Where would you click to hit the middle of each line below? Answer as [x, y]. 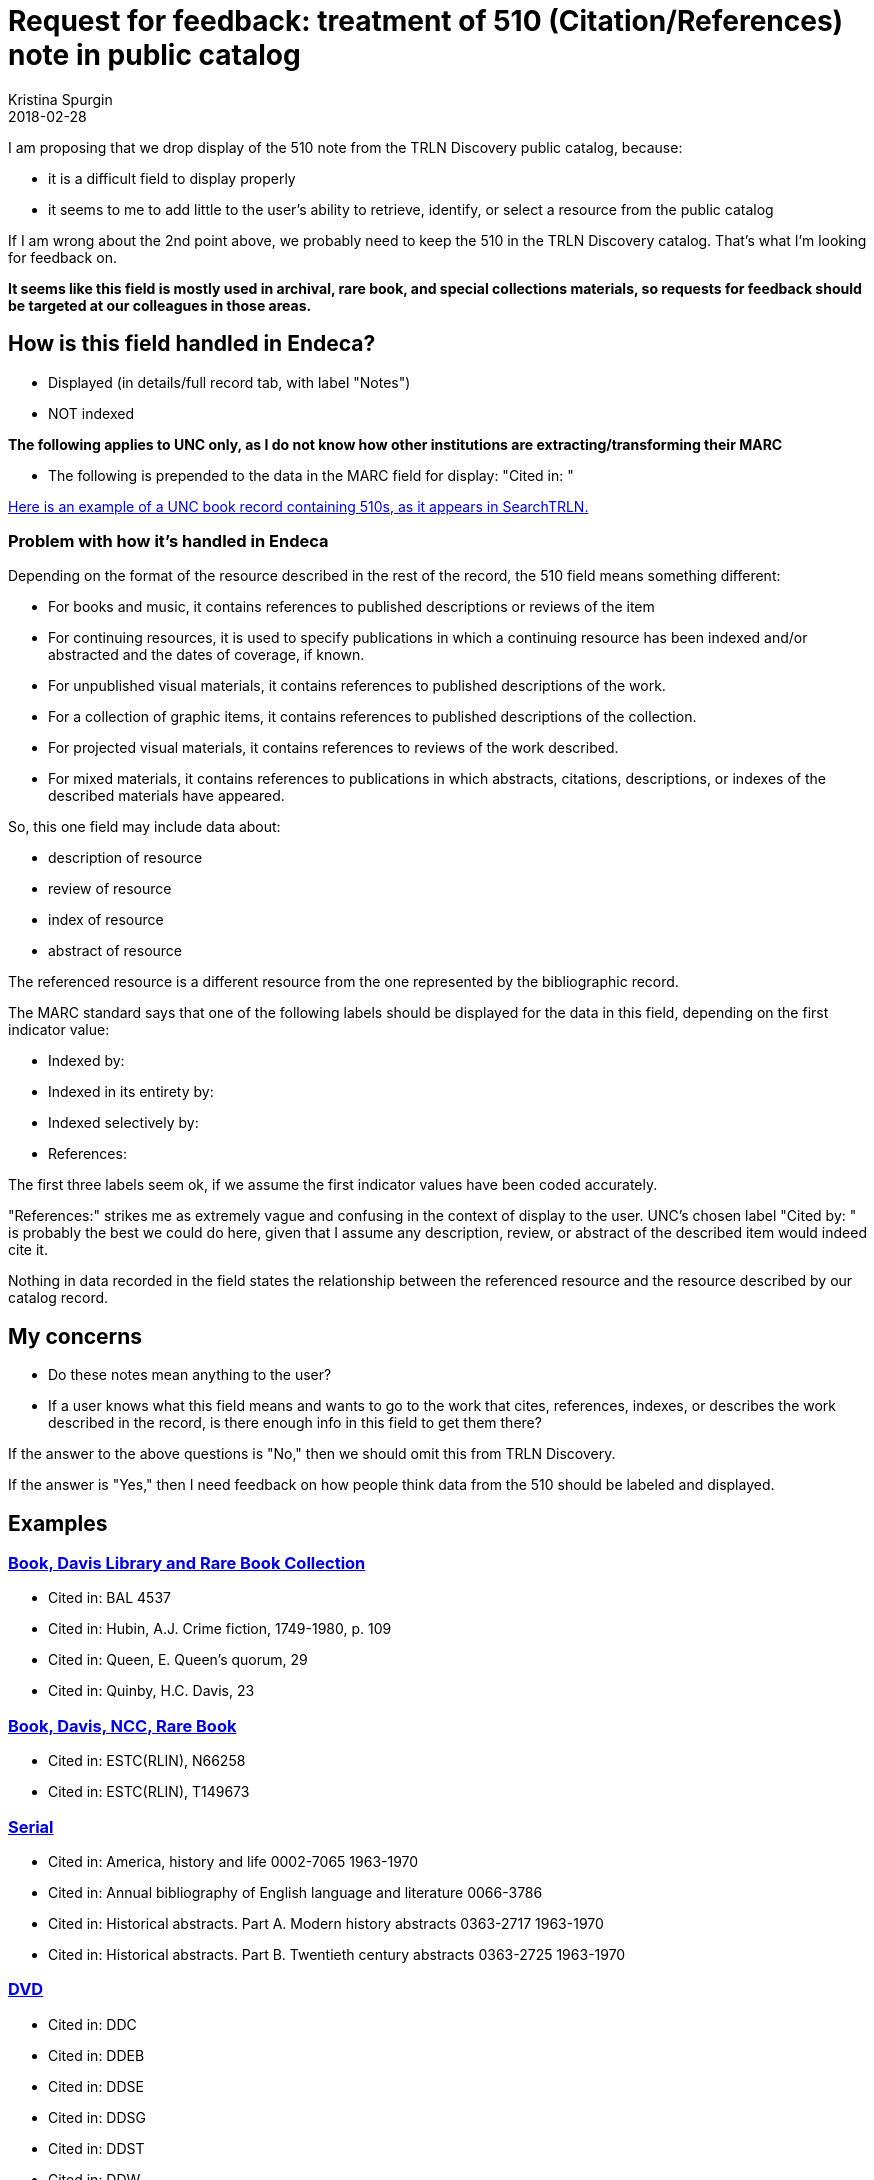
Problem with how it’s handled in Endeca [168, 540]
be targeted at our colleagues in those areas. [160, 305]
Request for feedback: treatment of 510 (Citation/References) [426, 21]
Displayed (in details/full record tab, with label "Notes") [229, 382]
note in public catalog [154, 55]
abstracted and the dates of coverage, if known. [206, 655]
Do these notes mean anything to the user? [190, 1375]
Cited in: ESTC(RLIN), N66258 [147, 1761]
